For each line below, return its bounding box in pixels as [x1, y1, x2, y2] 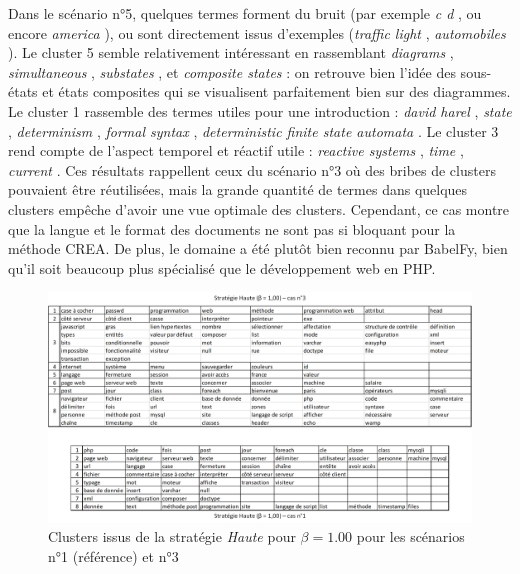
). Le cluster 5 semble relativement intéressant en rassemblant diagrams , [8, 42, 454, 63]
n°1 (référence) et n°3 [48, 545, 179, 566]
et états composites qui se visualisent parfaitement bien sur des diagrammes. [42, 81, 511, 102]
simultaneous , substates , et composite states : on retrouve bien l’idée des [8, 61, 456, 82]
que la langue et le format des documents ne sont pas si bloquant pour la [8, 218, 456, 239]
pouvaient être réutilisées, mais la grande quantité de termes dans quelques [8, 179, 468, 200]
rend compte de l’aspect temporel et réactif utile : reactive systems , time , [8, 140, 464, 161]
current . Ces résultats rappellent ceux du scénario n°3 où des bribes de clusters [8, 159, 496, 180]
